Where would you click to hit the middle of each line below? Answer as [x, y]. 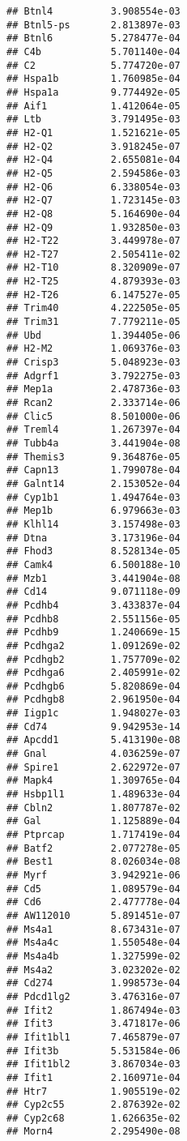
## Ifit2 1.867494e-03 [93, 1010]
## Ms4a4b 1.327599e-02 [93, 956]
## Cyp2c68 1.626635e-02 [93, 1118]
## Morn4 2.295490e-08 [93, 1132]
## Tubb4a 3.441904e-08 [93, 443]
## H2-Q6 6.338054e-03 [93, 187]
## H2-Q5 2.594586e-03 [93, 173]
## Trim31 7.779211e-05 [93, 322]
